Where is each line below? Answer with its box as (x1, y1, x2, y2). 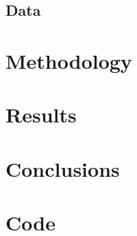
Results (5, 100, 77, 129)
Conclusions (5, 154, 120, 182)
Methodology (5, 46, 132, 74)
